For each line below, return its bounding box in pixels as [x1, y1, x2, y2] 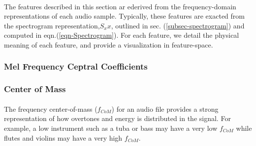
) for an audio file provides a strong [111, 103, 219, 114]
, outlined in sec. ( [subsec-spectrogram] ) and [111, 20, 245, 30]
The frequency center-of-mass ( [4, 103, 97, 114]
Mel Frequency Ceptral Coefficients [4, 60, 148, 73]
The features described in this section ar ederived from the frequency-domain [4, 1, 236, 11]
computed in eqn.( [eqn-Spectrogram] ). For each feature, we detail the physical [4, 30, 239, 40]
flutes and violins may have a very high [4, 132, 123, 143]
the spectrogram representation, [4, 20, 100, 30]
